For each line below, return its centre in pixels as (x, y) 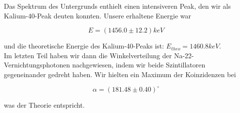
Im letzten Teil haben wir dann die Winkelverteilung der (88, 55)
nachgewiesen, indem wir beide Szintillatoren (139, 65)
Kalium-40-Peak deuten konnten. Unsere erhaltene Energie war (98, 15)
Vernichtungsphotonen (37, 65)
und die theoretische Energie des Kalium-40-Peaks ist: (84, 46)
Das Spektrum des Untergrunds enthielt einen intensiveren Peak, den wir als (118, 6)
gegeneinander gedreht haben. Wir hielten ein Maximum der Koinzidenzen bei (120, 74)
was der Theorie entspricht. (44, 105)
